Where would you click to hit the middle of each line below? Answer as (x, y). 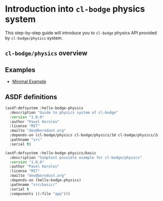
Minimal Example (29, 82)
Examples (20, 70)
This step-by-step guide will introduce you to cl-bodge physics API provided (81, 33)
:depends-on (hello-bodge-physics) (45, 180)
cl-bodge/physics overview (46, 53)
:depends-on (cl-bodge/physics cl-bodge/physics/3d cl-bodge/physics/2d (84, 135)
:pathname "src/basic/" (33, 184)
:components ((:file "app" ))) (40, 194)
